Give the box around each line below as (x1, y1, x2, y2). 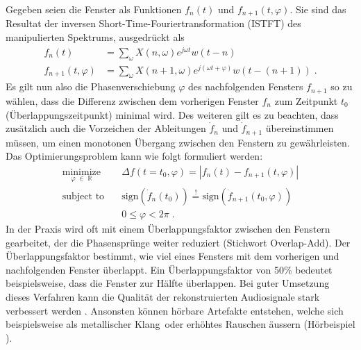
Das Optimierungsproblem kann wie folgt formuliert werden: (6, 149, 263, 163)
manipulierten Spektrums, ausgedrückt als (6, 30, 185, 44)
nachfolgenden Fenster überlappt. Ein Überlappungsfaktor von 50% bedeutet (6, 262, 333, 276)
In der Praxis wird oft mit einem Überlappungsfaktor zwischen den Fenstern (6, 222, 330, 236)
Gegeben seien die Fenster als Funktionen (6, 2, 182, 16)
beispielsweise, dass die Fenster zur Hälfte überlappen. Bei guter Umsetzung (6, 276, 330, 290)
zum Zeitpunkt (274, 93, 338, 108)
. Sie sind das (289, 2, 346, 16)
